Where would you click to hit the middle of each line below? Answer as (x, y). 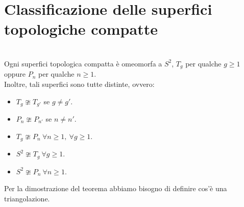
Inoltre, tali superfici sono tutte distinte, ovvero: (79, 84)
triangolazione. (27, 198)
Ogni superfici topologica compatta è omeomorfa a (83, 63)
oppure (15, 74)
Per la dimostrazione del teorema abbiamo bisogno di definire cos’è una (116, 188)
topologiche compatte (81, 29)
